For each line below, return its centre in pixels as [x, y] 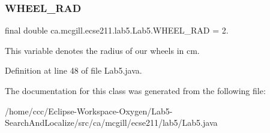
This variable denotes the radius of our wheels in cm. [102, 50]
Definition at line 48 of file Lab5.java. [73, 70]
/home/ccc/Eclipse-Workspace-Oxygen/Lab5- [89, 111]
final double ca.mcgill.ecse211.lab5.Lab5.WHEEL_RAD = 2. [117, 30]
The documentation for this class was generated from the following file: [135, 90]
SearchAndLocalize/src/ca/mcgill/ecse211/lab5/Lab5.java [111, 123]
